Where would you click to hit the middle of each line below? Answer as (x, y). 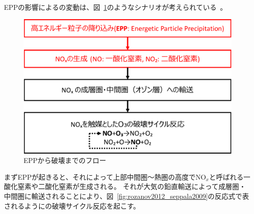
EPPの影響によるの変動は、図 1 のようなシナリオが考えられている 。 (115, 7)
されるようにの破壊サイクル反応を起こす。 (72, 205)
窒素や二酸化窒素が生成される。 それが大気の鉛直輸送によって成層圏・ (132, 186)
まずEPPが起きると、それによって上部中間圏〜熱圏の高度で (100, 176)
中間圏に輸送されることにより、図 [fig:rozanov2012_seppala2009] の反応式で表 (127, 196)
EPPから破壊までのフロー (65, 160)
